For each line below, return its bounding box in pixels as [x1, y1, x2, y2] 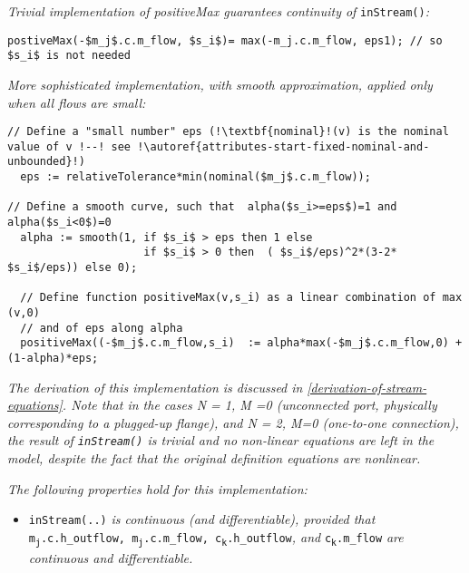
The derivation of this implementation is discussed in [7, 377, 303, 396]
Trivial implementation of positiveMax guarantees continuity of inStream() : [7, 2, 429, 20]
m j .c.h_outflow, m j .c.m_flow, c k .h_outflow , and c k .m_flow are [28, 527, 404, 548]
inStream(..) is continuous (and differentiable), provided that [28, 510, 376, 529]
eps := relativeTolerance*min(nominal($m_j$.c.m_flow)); [20, 170, 371, 184]
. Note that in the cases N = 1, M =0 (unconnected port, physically [62, 395, 437, 414]
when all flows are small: [7, 92, 146, 112]
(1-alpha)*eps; [7, 352, 99, 364]
